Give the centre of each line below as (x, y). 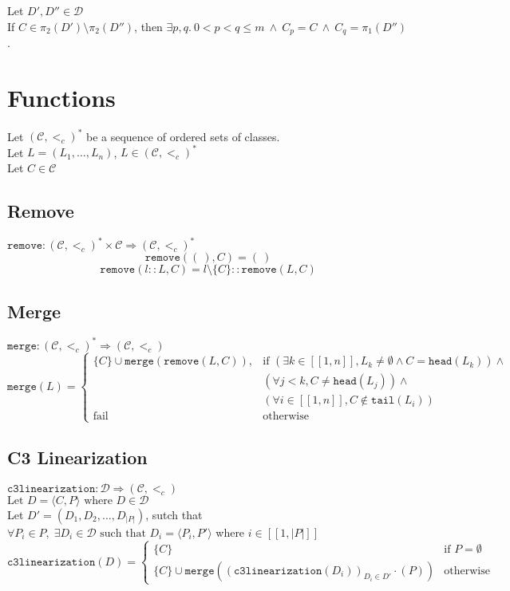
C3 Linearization (77, 457)
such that (123, 533)
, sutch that (174, 514)
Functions (61, 97)
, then (148, 26)
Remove (41, 210)
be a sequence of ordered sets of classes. (183, 136)
